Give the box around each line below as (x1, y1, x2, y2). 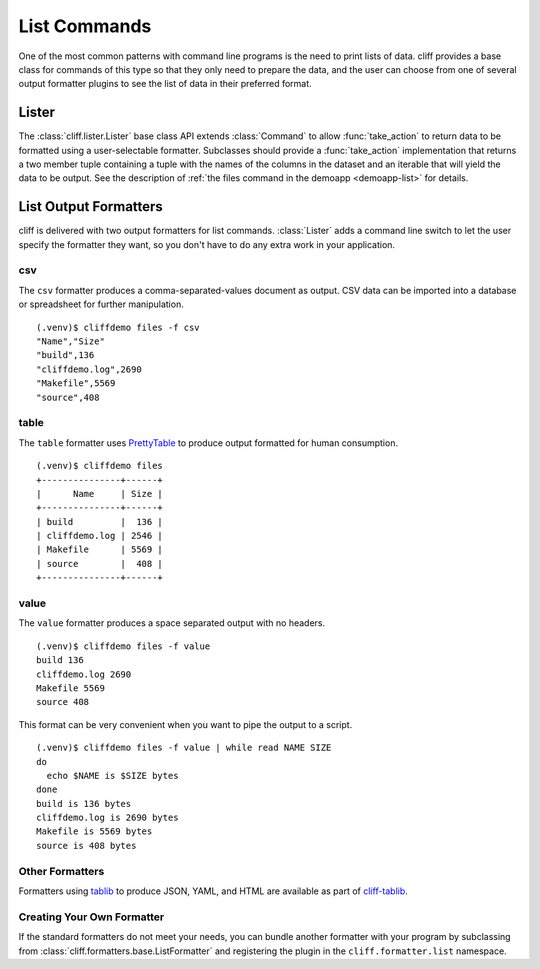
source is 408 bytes (36, 840, 137, 851)
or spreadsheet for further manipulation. (18, 298, 184, 310)
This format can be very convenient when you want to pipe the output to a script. (18, 718, 353, 730)
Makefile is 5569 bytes (36, 826, 153, 837)
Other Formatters (18, 864, 105, 878)
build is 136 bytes (36, 798, 132, 809)
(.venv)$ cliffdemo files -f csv (36, 321, 200, 333)
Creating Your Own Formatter (18, 910, 165, 924)
